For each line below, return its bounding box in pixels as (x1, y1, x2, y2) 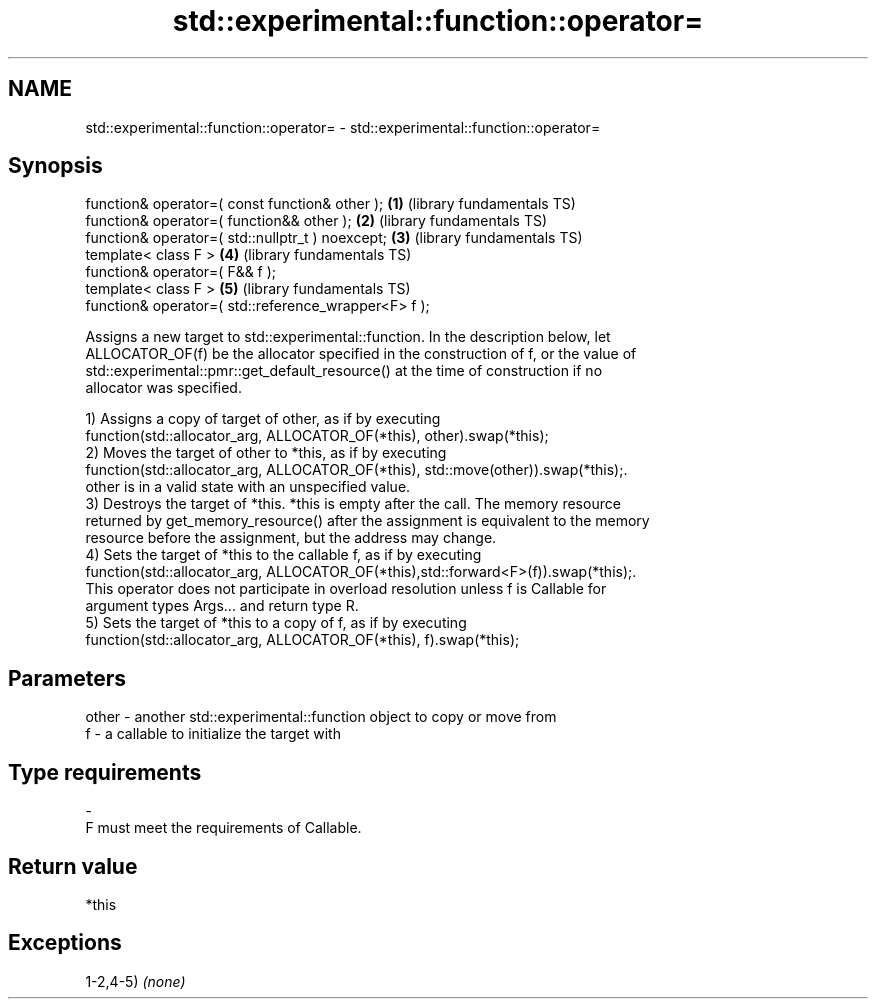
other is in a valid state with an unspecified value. (85, 478, 411, 496)
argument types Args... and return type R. (85, 597, 359, 615)
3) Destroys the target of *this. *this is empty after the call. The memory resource (85, 495, 621, 513)
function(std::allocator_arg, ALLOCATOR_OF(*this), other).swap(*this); (85, 427, 549, 445)
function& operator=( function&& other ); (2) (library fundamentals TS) (85, 212, 548, 230)
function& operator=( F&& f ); (85, 263, 277, 281)
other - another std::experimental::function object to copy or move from (85, 708, 557, 726)
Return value (8, 853, 138, 879)
